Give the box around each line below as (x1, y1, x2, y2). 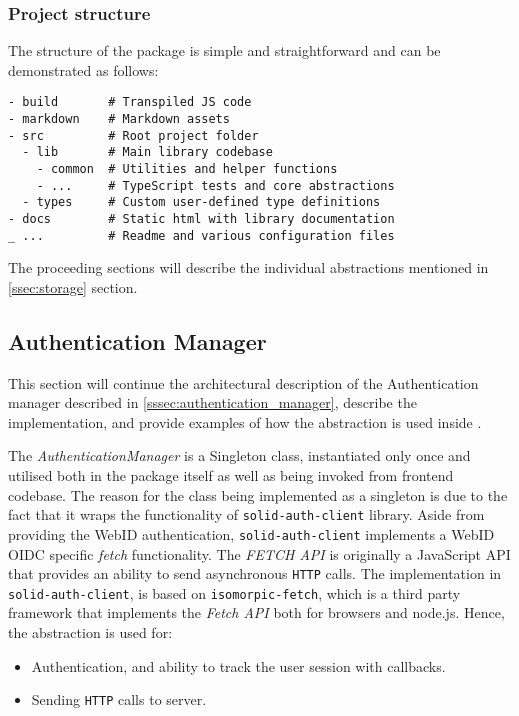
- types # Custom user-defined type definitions (22, 195, 381, 210)
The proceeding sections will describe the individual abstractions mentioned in (8, 257, 489, 278)
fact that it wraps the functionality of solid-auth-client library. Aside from (8, 504, 485, 525)
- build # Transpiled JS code (8, 95, 252, 110)
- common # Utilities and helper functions (36, 162, 338, 177)
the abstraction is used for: (8, 622, 173, 643)
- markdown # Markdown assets (8, 112, 230, 127)
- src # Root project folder (8, 128, 259, 143)
